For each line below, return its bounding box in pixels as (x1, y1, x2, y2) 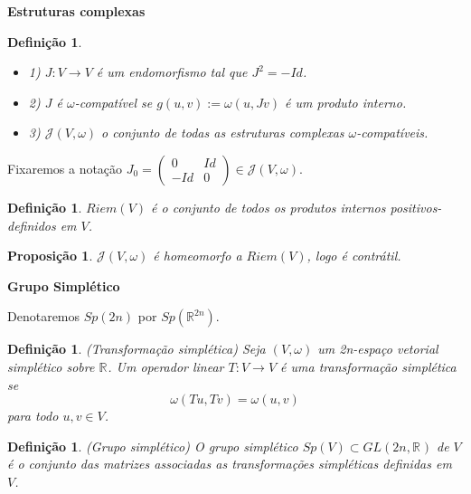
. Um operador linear (108, 356, 224, 375)
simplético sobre (7, 356, 95, 375)
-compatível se (74, 92, 153, 111)
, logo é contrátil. (306, 246, 401, 265)
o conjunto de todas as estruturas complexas (101, 123, 344, 142)
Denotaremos (7, 307, 80, 326)
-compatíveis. (356, 123, 429, 142)
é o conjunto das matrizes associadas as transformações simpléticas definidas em (7, 454, 452, 473)
